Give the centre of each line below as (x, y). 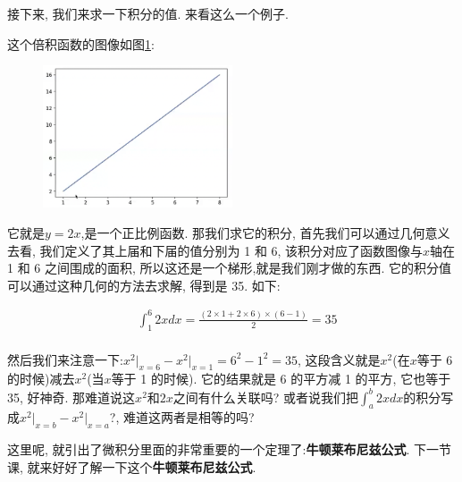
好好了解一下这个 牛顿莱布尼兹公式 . (154, 466)
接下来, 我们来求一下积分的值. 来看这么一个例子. (148, 13)
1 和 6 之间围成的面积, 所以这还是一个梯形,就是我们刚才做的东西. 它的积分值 (229, 268)
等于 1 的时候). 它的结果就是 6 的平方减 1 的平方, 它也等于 (281, 379)
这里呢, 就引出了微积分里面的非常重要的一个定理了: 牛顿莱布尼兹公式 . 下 (217, 449)
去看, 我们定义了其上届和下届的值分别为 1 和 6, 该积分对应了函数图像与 (215, 250)
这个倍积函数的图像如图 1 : (81, 43)
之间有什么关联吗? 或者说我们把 (266, 397)
